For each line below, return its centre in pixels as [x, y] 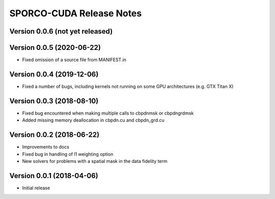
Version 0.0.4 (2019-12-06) [54, 74]
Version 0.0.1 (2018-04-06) [54, 176]
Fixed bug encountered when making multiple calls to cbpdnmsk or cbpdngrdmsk [108, 113]
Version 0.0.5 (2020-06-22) [55, 48]
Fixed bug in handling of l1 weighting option [68, 154]
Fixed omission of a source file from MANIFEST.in [74, 60]
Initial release [36, 188]
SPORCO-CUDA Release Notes [76, 13]
